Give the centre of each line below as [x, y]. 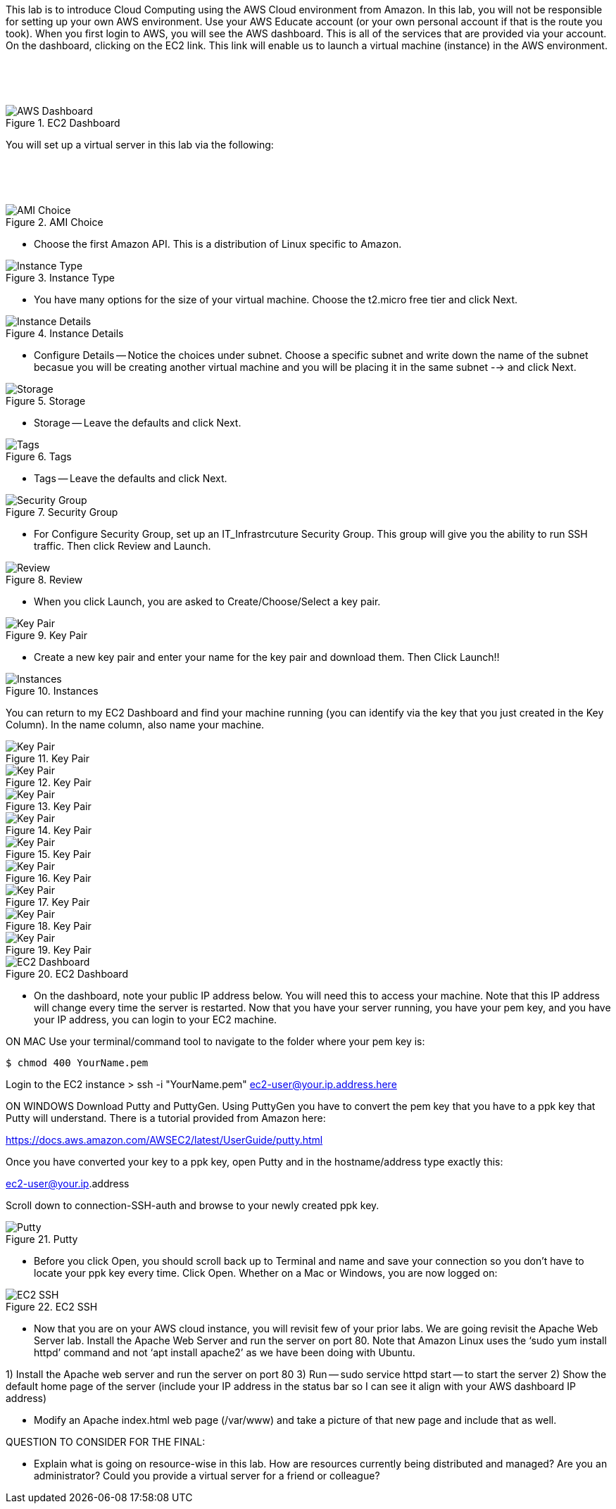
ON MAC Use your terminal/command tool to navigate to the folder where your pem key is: [215, 1041]
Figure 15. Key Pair [49, 854]
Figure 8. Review [44, 580]
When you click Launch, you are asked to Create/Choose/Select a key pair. [207, 601]
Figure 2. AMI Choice [55, 222]
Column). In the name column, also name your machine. [135, 725]
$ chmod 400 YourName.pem [77, 1063]
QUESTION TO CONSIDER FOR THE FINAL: [106, 1442]
